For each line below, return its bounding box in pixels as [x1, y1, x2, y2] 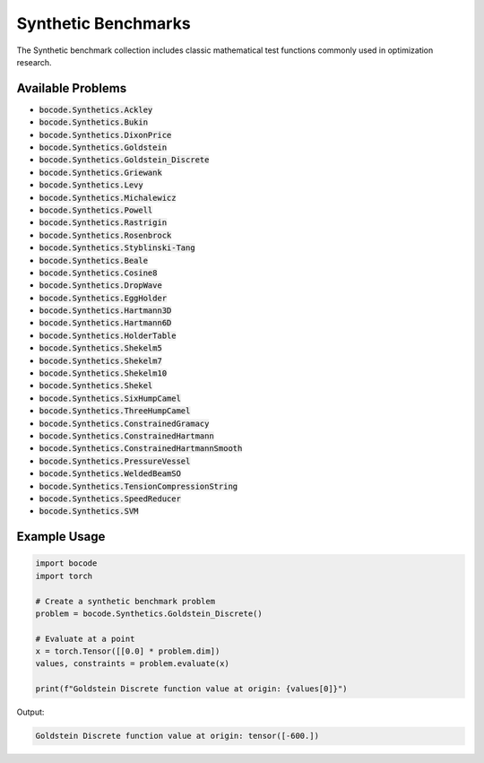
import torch [35, 570, 93, 581]
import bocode [35, 559, 98, 568]
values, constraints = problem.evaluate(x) [35, 659, 230, 669]
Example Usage [16, 529, 106, 544]
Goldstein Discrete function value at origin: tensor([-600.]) [35, 731, 320, 741]
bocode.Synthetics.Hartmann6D [39, 318, 172, 328]
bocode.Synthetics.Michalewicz [39, 193, 177, 203]
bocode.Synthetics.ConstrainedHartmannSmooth [39, 444, 243, 454]
